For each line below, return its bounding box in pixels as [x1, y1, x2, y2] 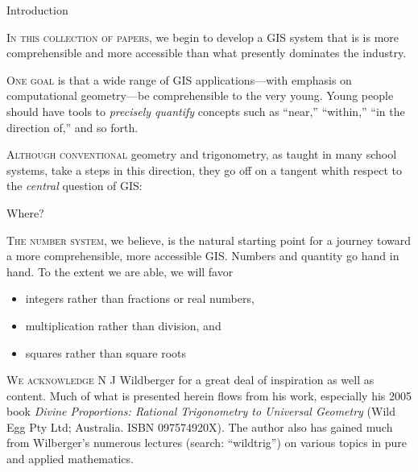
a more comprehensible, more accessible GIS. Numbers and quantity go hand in [6, 247, 399, 264]
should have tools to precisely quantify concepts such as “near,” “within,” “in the [6, 102, 405, 119]
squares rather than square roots [25, 344, 187, 361]
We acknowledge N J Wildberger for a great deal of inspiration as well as [6, 371, 375, 388]
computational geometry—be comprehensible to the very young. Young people [6, 87, 394, 104]
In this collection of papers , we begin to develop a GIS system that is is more [6, 28, 399, 45]
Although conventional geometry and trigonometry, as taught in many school [6, 146, 397, 163]
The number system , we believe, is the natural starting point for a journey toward [6, 231, 412, 248]
